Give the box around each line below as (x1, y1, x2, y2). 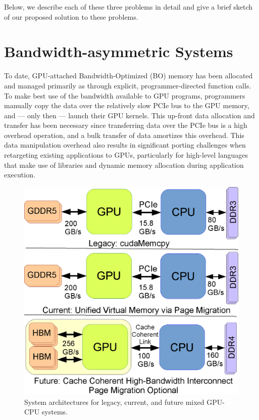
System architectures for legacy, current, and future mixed (24, 396, 204, 407)
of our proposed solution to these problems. (4, 11, 138, 22)
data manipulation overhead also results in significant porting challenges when (4, 139, 246, 150)
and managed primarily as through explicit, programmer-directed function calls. (4, 80, 251, 90)
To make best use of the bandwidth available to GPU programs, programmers (4, 90, 245, 101)
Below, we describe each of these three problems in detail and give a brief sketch (4, 2, 253, 12)
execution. (4, 169, 35, 180)
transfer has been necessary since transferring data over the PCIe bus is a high (4, 120, 247, 130)
